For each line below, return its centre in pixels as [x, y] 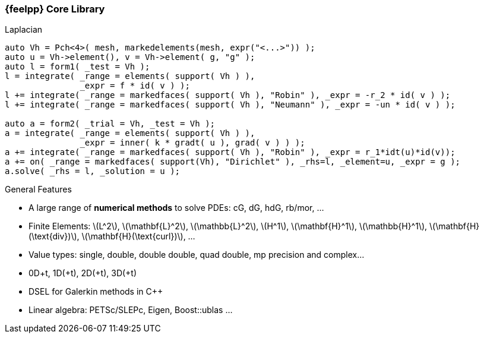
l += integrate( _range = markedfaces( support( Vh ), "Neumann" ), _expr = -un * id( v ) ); [230, 105]
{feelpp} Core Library [55, 9]
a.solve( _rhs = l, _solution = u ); [93, 171]
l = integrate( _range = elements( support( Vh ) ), [130, 76]
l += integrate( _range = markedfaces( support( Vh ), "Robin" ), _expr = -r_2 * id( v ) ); [228, 95]
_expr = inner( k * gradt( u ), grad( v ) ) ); [192, 143]
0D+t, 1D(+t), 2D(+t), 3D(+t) [83, 273]
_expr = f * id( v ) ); [135, 86]
